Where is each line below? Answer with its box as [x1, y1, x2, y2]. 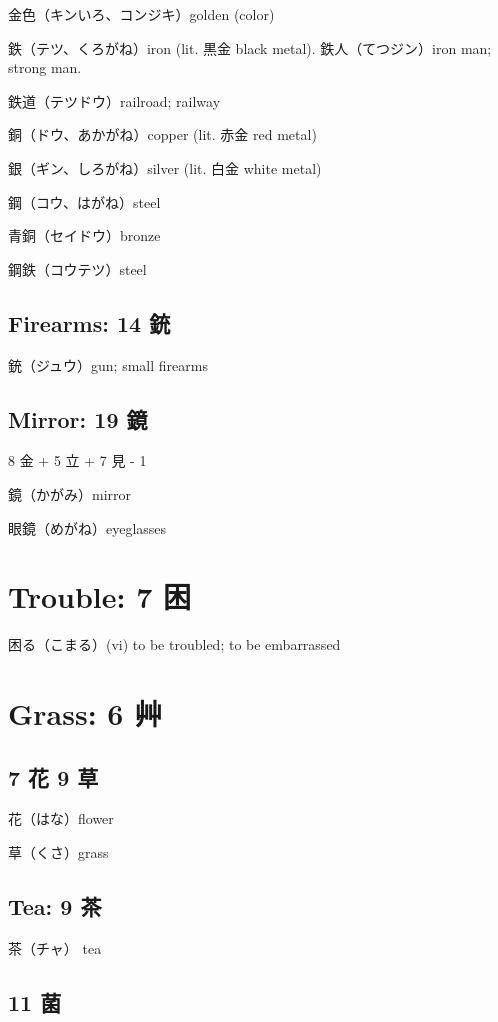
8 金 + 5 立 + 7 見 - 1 [8, 450, 147, 471]
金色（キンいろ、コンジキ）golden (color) [8, 4, 275, 24]
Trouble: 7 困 [8, 576, 192, 617]
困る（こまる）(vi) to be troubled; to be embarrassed [8, 634, 341, 655]
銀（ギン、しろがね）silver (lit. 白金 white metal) [8, 157, 322, 178]
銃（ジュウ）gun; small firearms [8, 354, 208, 375]
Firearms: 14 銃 [8, 307, 171, 338]
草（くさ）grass [8, 842, 109, 863]
